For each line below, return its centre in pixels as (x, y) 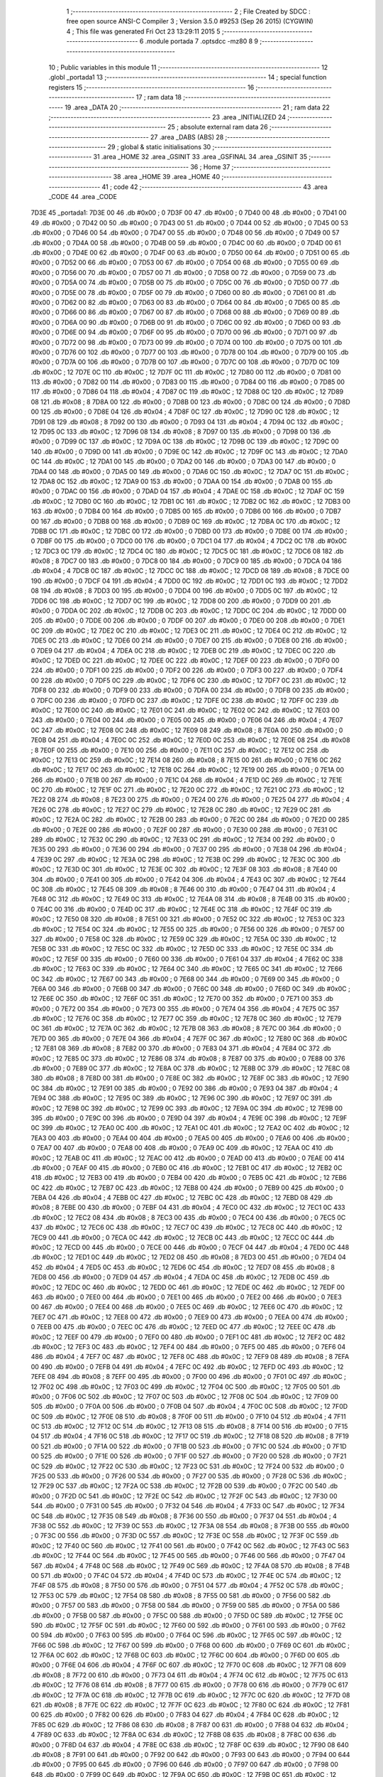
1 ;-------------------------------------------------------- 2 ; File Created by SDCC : (189, 11)
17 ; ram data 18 (159, 97)
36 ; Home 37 (210, 166)
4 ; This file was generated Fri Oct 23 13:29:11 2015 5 (143, 31)
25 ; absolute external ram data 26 (218, 127)
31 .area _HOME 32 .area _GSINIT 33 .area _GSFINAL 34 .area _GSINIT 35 (200, 157)
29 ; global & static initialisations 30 (159, 147)
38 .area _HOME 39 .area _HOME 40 (166, 177)
